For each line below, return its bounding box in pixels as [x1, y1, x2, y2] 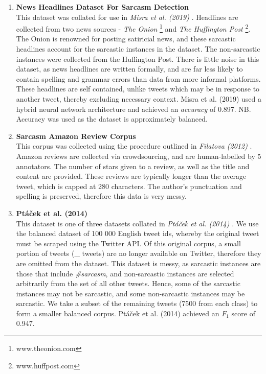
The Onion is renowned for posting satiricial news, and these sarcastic [16, 33, 236, 44]
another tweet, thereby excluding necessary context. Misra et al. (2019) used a [16, 93, 261, 104]
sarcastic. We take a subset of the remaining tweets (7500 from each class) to [16, 298, 258, 309]
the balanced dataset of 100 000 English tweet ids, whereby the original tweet [16, 228, 259, 239]
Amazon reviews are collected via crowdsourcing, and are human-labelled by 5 [16, 150, 261, 161]
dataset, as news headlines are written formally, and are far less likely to [16, 63, 243, 74]
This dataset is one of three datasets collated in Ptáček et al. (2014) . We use [16, 218, 259, 228]
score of [231, 308, 255, 318]
